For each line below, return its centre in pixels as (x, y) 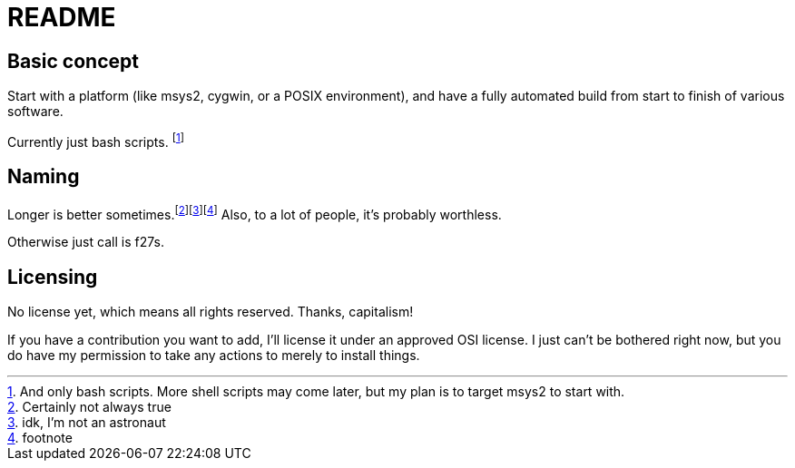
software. (35, 112)
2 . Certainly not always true (89, 407)
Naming (44, 177)
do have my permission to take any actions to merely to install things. (214, 356)
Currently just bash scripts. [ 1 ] (96, 141)
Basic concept (73, 61)
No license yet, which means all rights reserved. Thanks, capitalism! (211, 312)
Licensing (53, 277)
